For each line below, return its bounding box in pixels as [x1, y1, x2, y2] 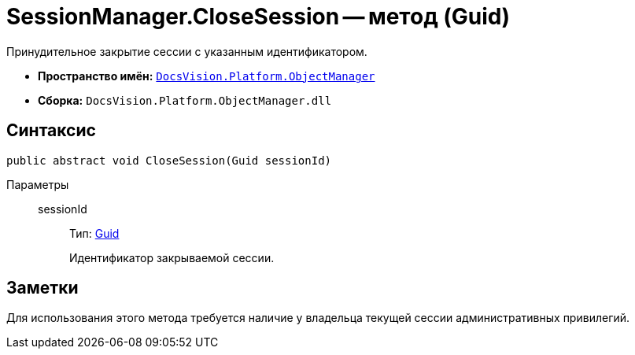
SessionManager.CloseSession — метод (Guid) [6, 3, 511, 30]
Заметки [6, 278, 79, 298]
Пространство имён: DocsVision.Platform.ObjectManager [38, 68, 375, 83]
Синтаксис [6, 120, 96, 141]
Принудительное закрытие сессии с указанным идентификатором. [6, 44, 367, 58]
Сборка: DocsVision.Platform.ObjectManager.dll [38, 93, 332, 107]
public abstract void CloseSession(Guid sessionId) [6, 153, 332, 167]
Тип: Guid [69, 226, 120, 240]
